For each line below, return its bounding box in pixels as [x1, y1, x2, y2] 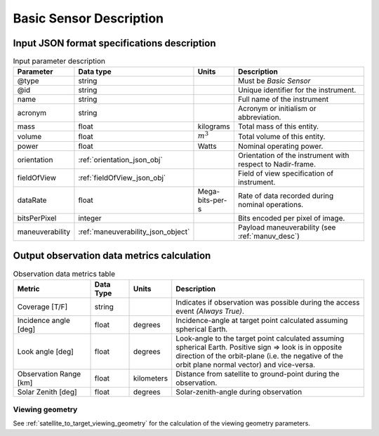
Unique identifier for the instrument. [237, 85, 357, 95]
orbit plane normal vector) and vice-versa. [175, 359, 316, 369]
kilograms [197, 121, 231, 131]
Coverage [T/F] [17, 302, 68, 312]
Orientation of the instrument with [237, 150, 350, 160]
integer [78, 213, 102, 223]
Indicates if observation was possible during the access [175, 297, 360, 307]
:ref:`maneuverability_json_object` [78, 227, 190, 237]
